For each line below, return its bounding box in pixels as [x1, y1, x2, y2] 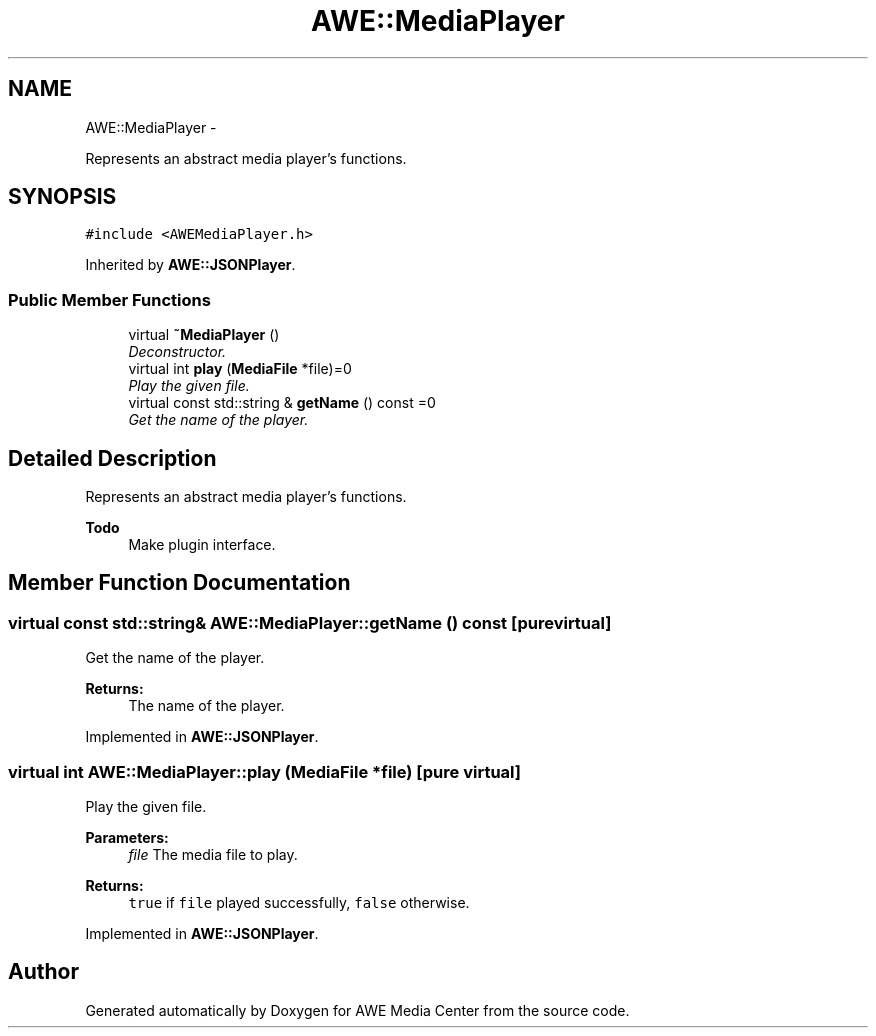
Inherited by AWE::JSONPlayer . [85, 256, 296, 274]
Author [8, 959, 79, 985]
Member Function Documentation [8, 570, 351, 596]
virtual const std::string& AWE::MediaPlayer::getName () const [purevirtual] [8, 612, 612, 633]
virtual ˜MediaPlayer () [128, 326, 280, 344]
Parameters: [85, 829, 169, 846]
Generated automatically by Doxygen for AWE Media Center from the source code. [85, 1001, 630, 1019]
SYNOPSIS [8, 184, 117, 210]
